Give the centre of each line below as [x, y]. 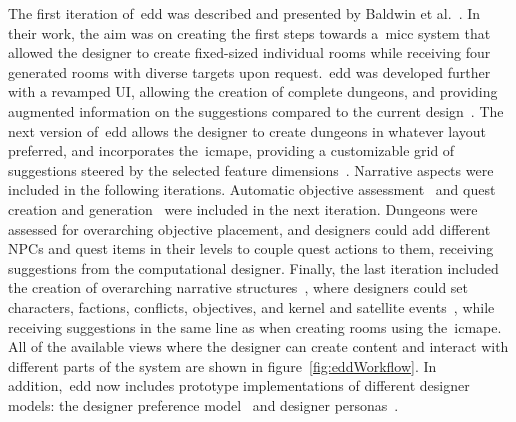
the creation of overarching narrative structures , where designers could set [238, 287]
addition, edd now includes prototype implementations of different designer [239, 385]
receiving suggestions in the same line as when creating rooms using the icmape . [255, 326]
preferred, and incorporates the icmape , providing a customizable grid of [231, 150]
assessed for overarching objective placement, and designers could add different [249, 228]
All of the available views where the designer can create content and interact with [258, 346]
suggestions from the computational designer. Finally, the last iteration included [253, 267]
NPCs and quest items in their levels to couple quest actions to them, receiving [251, 248]
